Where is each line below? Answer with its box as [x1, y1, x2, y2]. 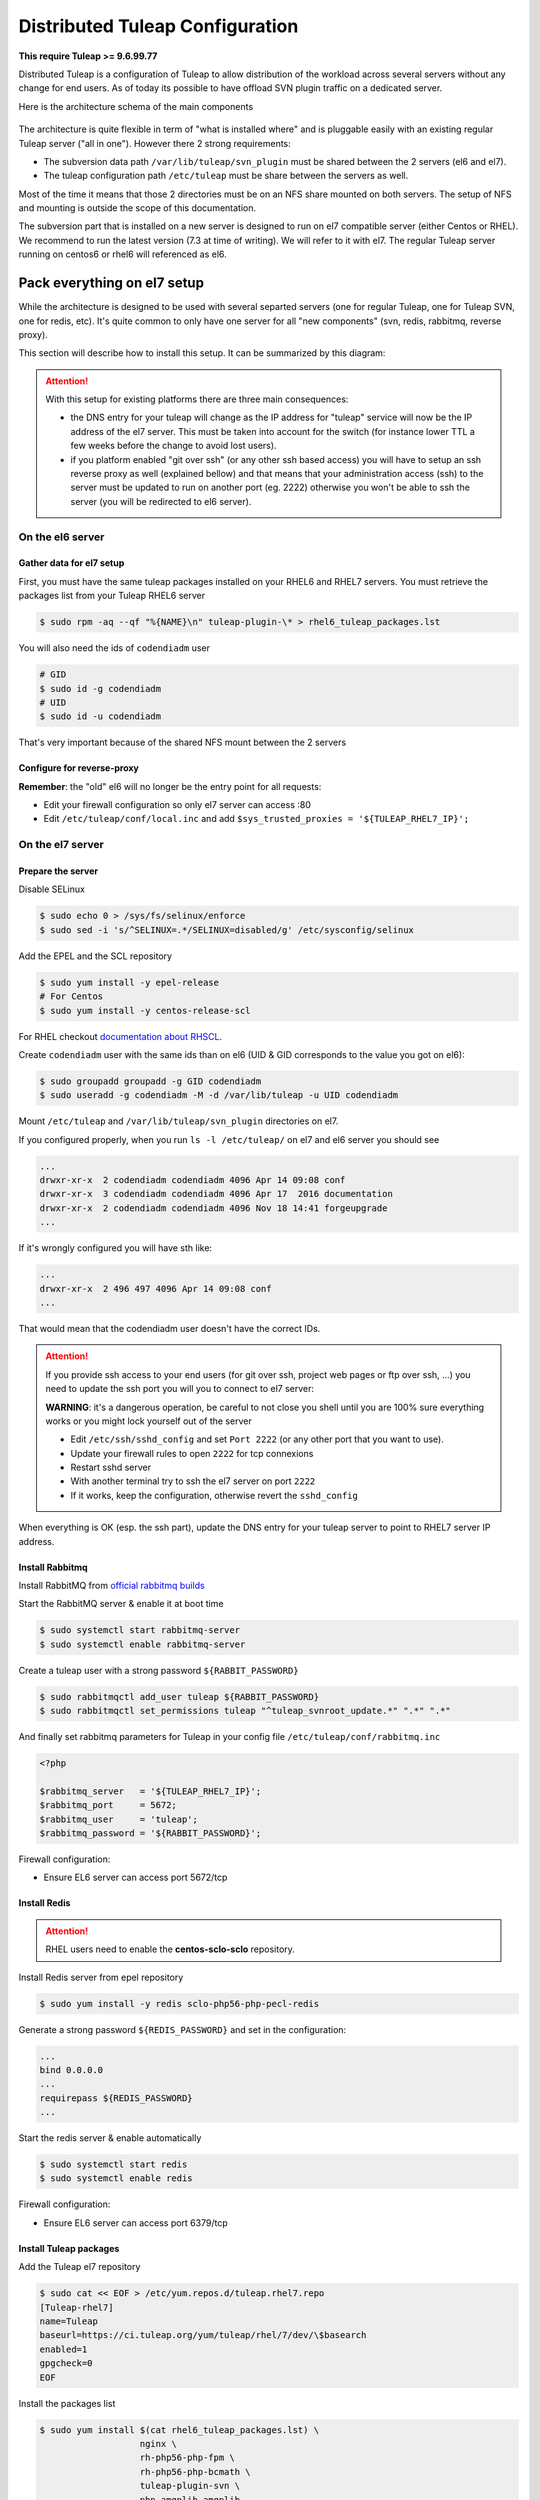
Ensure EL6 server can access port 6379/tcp [43, 2216, 229, 2229]
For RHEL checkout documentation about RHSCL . [18, 1030, 223, 1042]
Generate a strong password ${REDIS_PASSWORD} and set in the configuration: [18, 2023, 347, 2035]
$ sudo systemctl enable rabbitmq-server [39, 1638, 246, 1650]
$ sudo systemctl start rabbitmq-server [39, 1625, 240, 1636]
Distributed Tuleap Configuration [18, 15, 299, 37]
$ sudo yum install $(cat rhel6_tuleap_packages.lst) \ [39, 2424, 320, 2435]
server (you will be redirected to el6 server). [70, 495, 252, 507]
